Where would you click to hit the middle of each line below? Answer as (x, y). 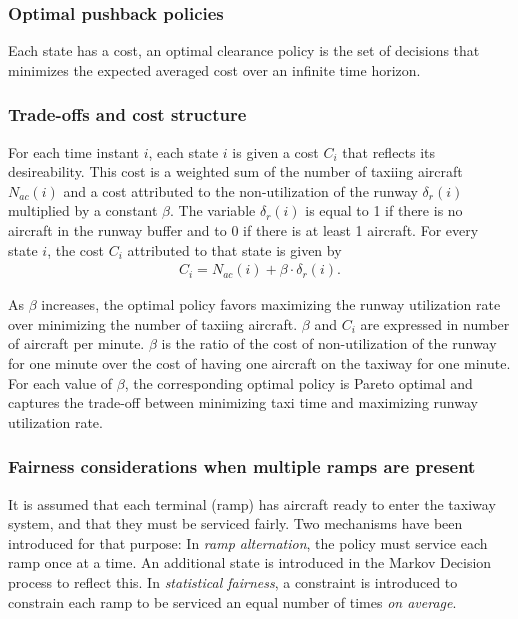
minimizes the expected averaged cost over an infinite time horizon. (214, 69)
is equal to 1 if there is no (384, 210)
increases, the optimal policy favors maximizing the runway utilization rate (271, 304)
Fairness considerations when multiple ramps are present (242, 466)
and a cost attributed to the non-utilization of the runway (240, 190)
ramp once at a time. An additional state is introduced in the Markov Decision (250, 562)
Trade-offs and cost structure (127, 114)
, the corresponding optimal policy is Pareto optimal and (298, 382)
